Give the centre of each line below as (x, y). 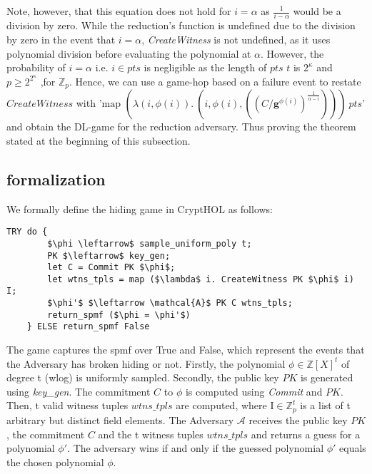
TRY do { (27, 232)
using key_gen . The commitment (79, 391)
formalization (56, 179)
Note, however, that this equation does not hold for (119, 11)
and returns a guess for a (306, 434)
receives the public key (298, 419)
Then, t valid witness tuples (67, 405)
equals (353, 448)
